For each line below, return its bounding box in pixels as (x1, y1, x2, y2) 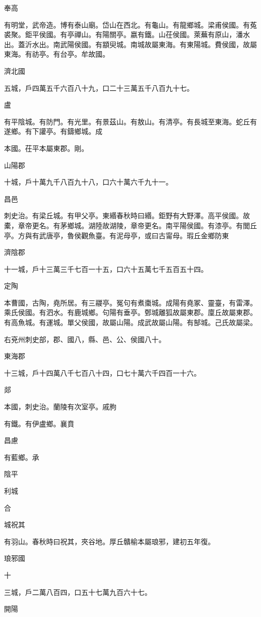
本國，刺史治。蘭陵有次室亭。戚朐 (4, 401, 116, 412)
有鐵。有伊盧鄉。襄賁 (4, 418, 74, 428)
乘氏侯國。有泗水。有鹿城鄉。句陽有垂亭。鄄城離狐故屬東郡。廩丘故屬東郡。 (4, 307, 257, 318)
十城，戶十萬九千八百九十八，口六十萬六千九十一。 (4, 177, 173, 187)
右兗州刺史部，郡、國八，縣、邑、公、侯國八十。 (4, 334, 166, 344)
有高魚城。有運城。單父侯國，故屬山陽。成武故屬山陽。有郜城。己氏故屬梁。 (4, 317, 257, 328)
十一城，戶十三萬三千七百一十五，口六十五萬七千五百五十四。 (4, 263, 208, 274)
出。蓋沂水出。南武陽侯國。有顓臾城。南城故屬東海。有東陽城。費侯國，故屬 (4, 39, 257, 49)
